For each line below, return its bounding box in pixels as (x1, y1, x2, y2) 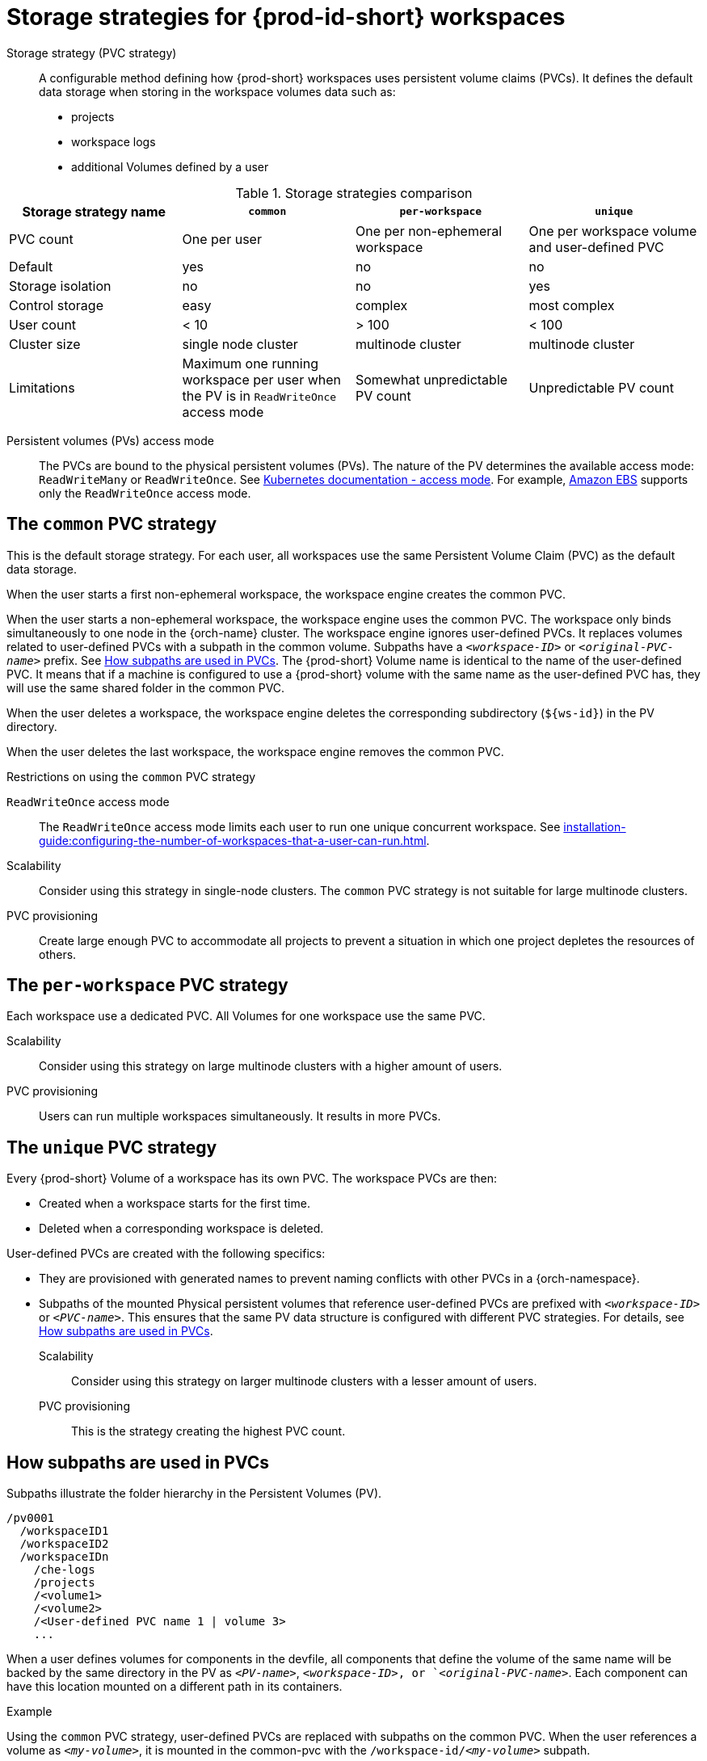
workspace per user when (182, 371, 342, 388)
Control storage (9, 296, 103, 313)
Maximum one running (182, 355, 318, 372)
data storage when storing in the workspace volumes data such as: (39, 84, 396, 99)
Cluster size (9, 335, 81, 352)
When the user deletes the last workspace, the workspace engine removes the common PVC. (6, 744, 504, 759)
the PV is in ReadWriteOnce (182, 387, 337, 404)
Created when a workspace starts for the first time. (39, 1196, 310, 1211)
